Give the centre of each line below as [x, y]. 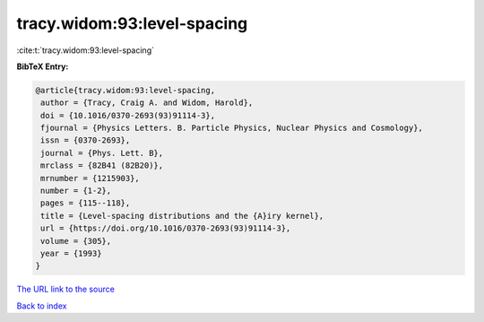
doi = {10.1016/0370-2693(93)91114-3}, [128, 115]
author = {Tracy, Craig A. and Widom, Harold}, [147, 103]
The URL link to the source [66, 289]
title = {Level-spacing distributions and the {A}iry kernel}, [182, 216]
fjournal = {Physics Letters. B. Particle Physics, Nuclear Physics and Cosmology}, [232, 128]
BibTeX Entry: [43, 66]
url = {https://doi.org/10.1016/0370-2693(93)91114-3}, [166, 228]
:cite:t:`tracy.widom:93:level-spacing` [85, 50]
